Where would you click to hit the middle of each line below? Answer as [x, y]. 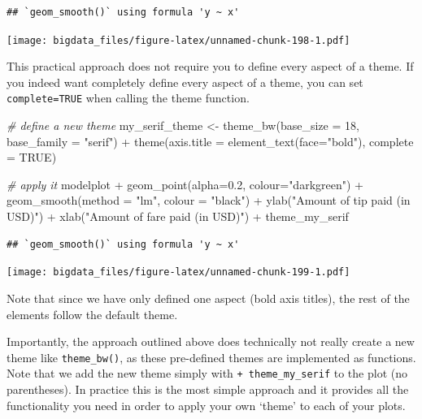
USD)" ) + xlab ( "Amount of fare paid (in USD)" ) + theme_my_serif [178, 216]
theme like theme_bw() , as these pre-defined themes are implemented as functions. [211, 357]
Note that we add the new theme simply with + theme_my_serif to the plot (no [207, 373]
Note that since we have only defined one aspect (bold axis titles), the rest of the [208, 298]
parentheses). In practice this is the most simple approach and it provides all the [208, 389]
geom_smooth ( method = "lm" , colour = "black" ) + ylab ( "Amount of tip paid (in [209, 200]
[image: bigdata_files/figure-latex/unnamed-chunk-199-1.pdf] [178, 272]
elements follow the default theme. [92, 314]
